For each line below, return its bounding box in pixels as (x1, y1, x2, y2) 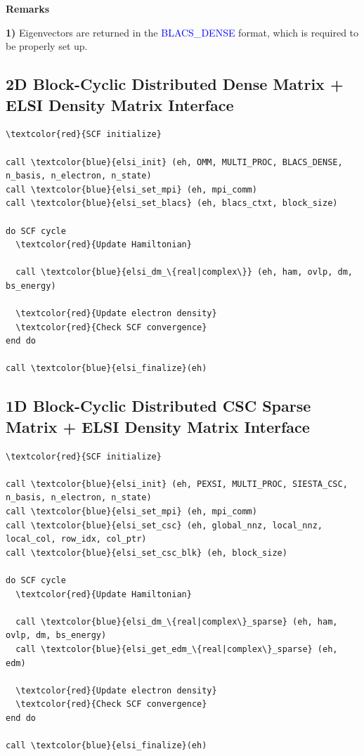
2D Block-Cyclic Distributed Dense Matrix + (6, 73, 344, 95)
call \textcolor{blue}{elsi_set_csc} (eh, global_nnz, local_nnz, (6, 520, 323, 530)
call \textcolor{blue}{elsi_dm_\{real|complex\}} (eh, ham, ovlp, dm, (15, 267, 353, 278)
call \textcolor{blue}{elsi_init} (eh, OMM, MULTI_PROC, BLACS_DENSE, (6, 157, 343, 167)
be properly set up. (6, 39, 88, 53)
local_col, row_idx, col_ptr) (6, 534, 147, 545)
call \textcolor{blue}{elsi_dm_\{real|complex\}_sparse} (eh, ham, (15, 616, 338, 627)
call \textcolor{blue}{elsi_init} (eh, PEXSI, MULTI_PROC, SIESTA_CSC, (6, 478, 348, 489)
